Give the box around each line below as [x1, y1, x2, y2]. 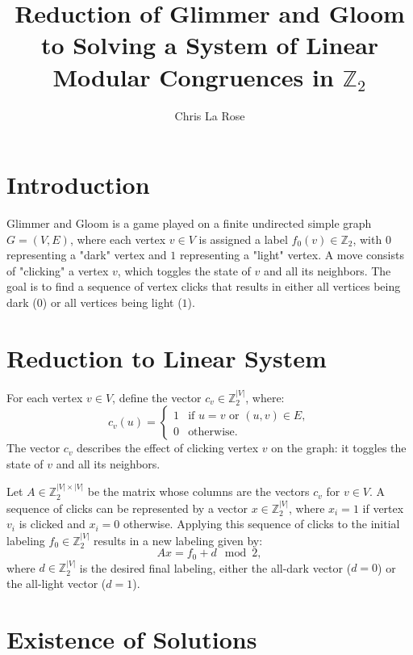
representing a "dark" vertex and [6, 246, 167, 263]
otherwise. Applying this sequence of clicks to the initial [123, 515, 400, 532]
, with [353, 230, 382, 247]
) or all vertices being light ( [42, 294, 182, 310]
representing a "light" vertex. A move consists [179, 246, 404, 263]
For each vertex [6, 388, 83, 405]
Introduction [6, 168, 150, 201]
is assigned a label [198, 230, 288, 247]
